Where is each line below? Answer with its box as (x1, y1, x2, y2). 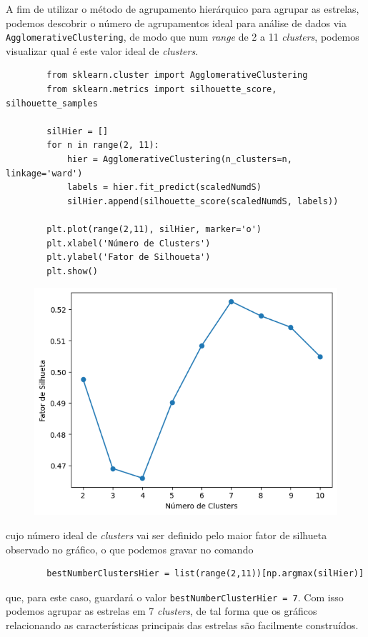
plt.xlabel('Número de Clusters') (46, 238, 211, 249)
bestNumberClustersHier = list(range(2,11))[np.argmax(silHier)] (46, 568, 364, 579)
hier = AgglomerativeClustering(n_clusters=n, (66, 154, 292, 164)
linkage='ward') (6, 168, 83, 179)
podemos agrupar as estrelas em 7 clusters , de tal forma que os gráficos (6, 603, 317, 618)
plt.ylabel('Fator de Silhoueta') (46, 252, 211, 263)
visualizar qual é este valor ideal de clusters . (6, 43, 199, 58)
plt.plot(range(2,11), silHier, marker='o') (46, 224, 262, 234)
